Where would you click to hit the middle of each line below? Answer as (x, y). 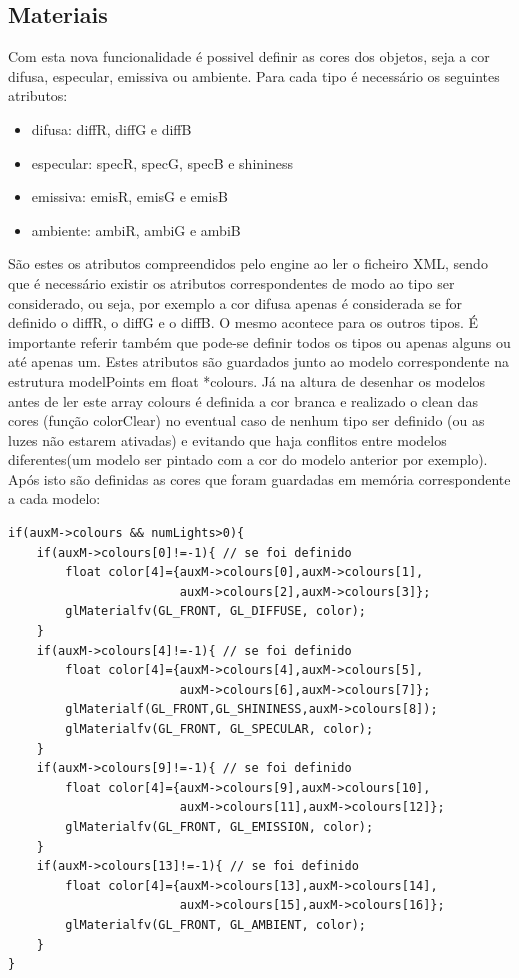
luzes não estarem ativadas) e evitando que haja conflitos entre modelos (227, 439)
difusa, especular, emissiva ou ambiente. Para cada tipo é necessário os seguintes (254, 75)
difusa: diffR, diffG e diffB (111, 128)
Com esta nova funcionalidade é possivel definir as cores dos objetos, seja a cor (249, 56)
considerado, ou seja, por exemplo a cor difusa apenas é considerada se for (235, 302)
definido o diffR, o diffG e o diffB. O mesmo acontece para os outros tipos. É (243, 322)
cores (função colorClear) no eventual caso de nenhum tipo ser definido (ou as (246, 420)
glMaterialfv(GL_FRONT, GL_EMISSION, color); (219, 826)
